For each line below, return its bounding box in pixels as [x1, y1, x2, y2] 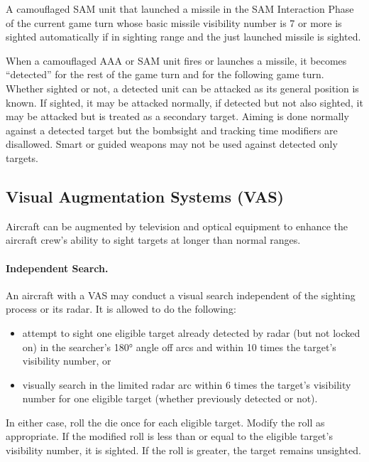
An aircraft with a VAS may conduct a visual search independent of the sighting [6, 287, 356, 302]
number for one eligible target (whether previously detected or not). [22, 391, 318, 406]
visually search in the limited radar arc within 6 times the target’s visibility [22, 377, 351, 392]
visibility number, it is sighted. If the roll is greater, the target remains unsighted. [6, 443, 361, 458]
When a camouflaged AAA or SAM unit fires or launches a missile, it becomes [6, 53, 347, 68]
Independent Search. [6, 260, 109, 275]
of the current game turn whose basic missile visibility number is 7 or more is [6, 15, 342, 30]
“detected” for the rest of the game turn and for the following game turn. [6, 67, 324, 82]
